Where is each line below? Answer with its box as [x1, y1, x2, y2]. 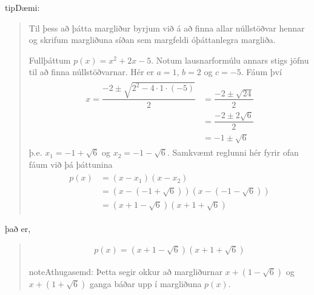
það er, [5, 222, 31, 235]
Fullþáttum [28, 53, 71, 66]
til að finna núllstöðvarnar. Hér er [28, 65, 154, 78]
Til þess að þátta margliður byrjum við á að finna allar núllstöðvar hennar [28, 21, 305, 34]
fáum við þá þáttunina [28, 157, 113, 170]
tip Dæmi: [5, 1, 40, 13]
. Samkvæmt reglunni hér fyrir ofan [167, 146, 299, 159]
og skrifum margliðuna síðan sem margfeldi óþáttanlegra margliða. [28, 33, 276, 46]
